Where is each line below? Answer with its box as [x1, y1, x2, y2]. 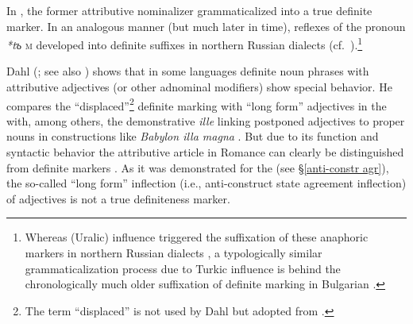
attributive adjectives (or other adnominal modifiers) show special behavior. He [6, 79, 392, 95]
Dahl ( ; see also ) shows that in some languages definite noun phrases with [6, 63, 369, 79]
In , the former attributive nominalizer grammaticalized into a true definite [6, 2, 372, 18]
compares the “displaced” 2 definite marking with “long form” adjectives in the [6, 94, 387, 114]
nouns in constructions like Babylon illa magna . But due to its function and [6, 128, 379, 145]
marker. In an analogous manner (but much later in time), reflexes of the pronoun [6, 17, 406, 34]
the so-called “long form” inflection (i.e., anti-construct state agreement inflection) [6, 175, 407, 191]
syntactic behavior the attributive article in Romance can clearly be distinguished [6, 144, 404, 160]
